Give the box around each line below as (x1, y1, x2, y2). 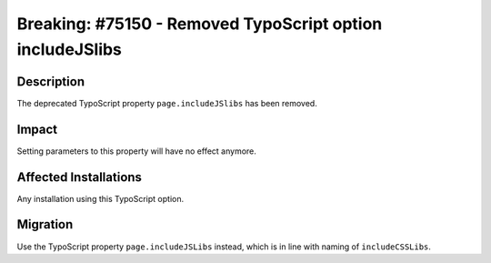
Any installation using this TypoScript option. (16, 193, 185, 204)
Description (16, 74, 85, 89)
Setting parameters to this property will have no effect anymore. (16, 146, 256, 157)
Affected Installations (16, 169, 143, 185)
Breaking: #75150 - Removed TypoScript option (16, 14, 383, 34)
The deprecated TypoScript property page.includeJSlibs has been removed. (16, 97, 317, 108)
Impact (16, 121, 58, 137)
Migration (16, 217, 74, 232)
